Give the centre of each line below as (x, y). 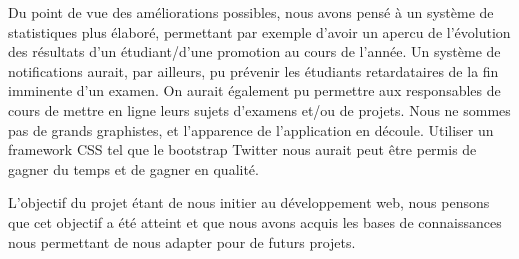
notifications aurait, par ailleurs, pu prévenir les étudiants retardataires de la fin (253, 70)
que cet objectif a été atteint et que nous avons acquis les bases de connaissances (255, 221)
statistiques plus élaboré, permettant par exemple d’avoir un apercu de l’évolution (259, 31)
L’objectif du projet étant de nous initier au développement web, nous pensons (249, 202)
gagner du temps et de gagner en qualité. (133, 168)
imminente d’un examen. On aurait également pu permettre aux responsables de (254, 90)
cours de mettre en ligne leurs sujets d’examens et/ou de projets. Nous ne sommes (259, 109)
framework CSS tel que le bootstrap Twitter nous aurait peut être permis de (242, 149)
